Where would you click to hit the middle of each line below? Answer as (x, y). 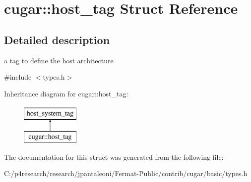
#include (18, 77)
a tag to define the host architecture (59, 60)
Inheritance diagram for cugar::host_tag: (66, 93)
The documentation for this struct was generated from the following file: (114, 157)
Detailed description (57, 39)
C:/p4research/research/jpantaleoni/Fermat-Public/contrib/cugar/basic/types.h (126, 173)
